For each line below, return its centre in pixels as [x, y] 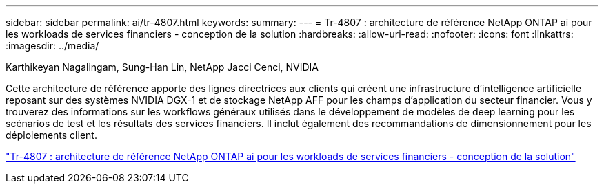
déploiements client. [51, 135]
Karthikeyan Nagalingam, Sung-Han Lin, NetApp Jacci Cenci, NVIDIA [162, 67]
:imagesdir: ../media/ [52, 46]
